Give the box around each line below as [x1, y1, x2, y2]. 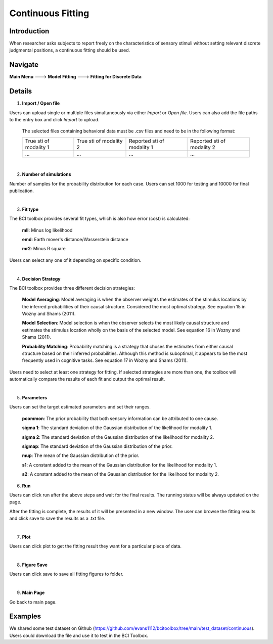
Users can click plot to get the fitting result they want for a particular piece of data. [9, 543, 182, 549]
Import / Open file [22, 100, 60, 106]
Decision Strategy [22, 275, 61, 282]
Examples [9, 612, 41, 621]
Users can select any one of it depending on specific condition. [9, 257, 142, 263]
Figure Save [22, 562, 48, 568]
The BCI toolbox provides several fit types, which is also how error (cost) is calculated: [9, 215, 190, 222]
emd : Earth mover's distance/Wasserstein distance [22, 236, 128, 242]
